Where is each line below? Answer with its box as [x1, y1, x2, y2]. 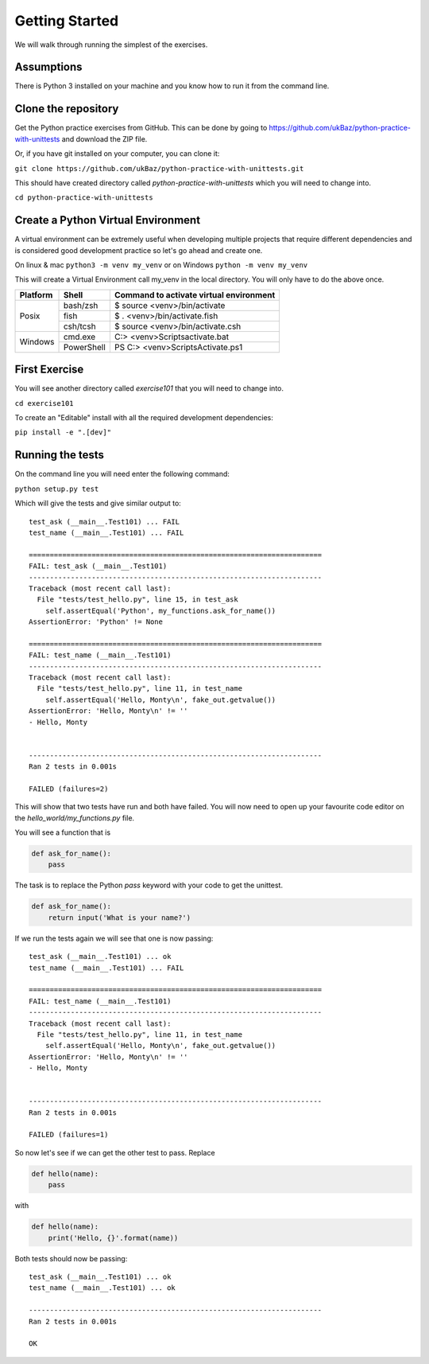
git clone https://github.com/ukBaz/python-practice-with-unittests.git [14, 164, 304, 173]
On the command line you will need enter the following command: [14, 470, 230, 479]
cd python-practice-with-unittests [14, 193, 154, 202]
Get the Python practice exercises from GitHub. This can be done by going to [14, 123, 268, 133]
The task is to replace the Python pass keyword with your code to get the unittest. [14, 880, 284, 890]
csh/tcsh [63, 321, 96, 332]
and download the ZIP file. [61, 134, 148, 143]
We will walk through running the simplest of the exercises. [14, 40, 208, 49]
